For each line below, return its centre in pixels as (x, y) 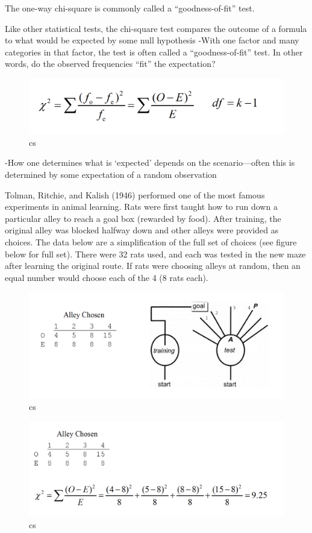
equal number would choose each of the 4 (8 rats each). (107, 277)
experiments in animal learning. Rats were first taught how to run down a (141, 207)
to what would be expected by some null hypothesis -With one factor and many (152, 40)
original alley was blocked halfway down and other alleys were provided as (142, 230)
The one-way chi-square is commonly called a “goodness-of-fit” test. (130, 8)
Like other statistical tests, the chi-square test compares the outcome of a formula (156, 28)
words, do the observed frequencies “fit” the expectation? (110, 64)
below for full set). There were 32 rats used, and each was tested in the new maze (155, 254)
